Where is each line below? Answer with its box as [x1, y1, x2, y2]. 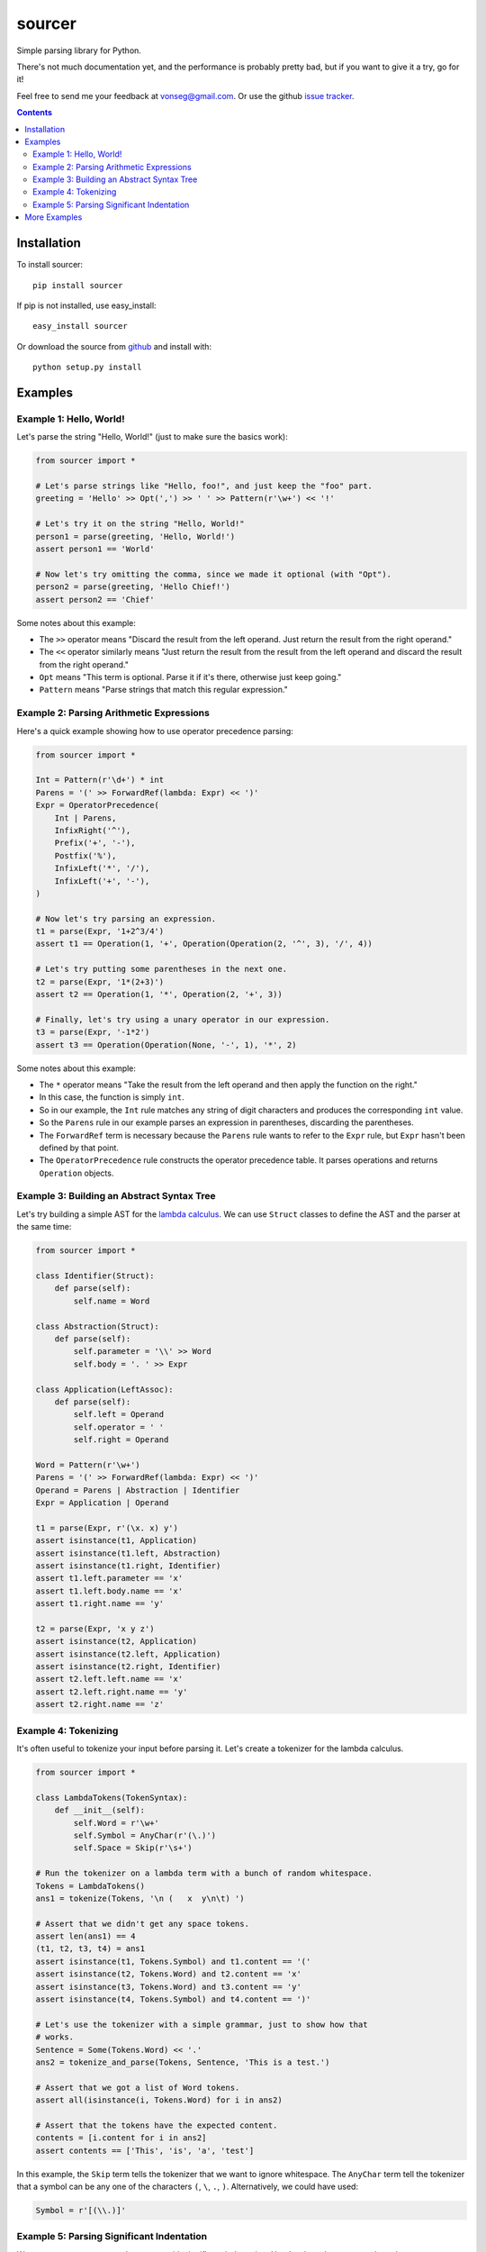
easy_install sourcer [32, 321, 128, 331]
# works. [35, 2032, 75, 2042]
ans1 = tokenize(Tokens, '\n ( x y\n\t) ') [35, 1893, 245, 1903]
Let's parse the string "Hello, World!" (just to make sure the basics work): [16, 431, 288, 442]
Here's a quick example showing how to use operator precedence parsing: [16, 725, 294, 736]
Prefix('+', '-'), [54, 838, 136, 849]
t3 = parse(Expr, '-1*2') [35, 1027, 150, 1038]
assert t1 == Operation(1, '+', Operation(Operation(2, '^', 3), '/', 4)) [35, 939, 373, 949]
